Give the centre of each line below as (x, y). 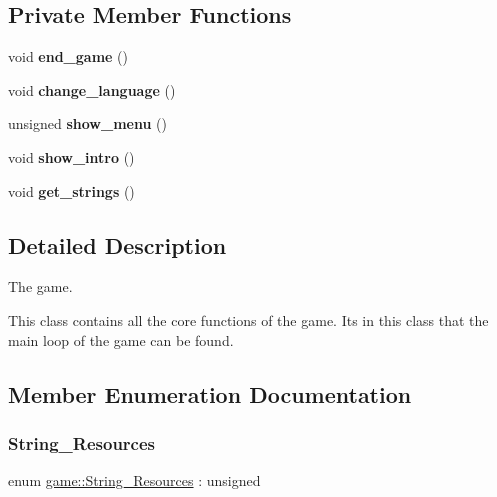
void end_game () (68, 56)
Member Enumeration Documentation (210, 393)
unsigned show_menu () (87, 123)
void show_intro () (71, 156)
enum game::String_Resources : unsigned (134, 480)
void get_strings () (71, 190)
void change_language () (92, 89)
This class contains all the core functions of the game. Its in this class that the (248, 319)
